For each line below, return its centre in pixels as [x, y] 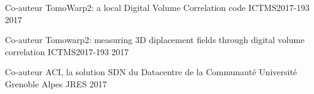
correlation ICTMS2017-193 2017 [67, 51]
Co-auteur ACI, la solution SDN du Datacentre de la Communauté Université [151, 72]
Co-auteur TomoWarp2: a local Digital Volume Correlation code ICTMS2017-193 [157, 7]
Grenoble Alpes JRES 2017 [56, 83]
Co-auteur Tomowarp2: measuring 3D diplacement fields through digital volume [155, 40]
